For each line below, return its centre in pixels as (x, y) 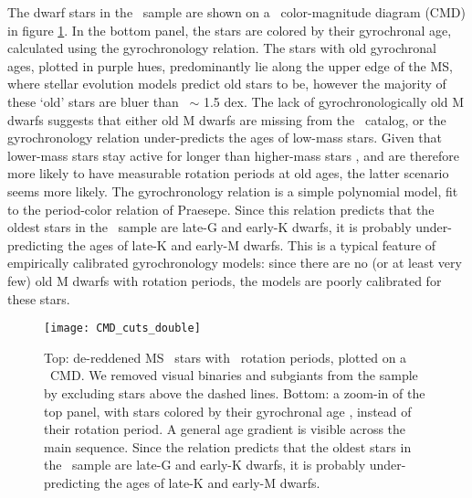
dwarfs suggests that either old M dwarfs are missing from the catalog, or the (227, 119)
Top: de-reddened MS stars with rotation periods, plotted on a (226, 357)
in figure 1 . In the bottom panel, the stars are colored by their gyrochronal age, (230, 30)
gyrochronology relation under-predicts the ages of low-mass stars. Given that (225, 138)
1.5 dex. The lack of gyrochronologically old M (334, 101)
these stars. (39, 298)
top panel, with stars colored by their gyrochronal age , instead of (228, 411)
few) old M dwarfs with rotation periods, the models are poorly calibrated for (225, 280)
